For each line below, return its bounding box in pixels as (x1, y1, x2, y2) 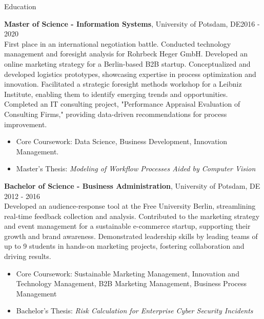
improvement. (4, 118, 47, 129)
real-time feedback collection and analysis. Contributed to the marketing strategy (4, 210, 260, 221)
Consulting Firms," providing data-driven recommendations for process (4, 108, 227, 119)
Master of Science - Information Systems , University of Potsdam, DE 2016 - (4, 18, 260, 29)
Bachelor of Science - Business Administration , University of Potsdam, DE (4, 180, 260, 191)
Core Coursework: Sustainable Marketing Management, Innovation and (16, 268, 239, 278)
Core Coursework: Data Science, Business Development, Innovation (16, 136, 228, 147)
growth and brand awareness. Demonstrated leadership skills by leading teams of (4, 230, 258, 241)
